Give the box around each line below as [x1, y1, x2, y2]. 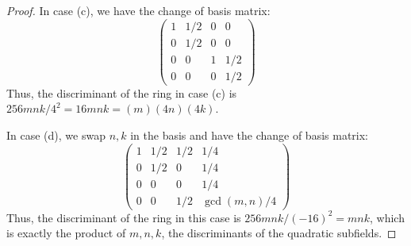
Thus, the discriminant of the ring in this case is [6, 209, 241, 225]
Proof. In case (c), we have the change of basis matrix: [6, 2, 271, 18]
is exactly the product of [6, 225, 126, 241]
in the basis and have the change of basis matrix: [130, 126, 369, 143]
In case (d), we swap [6, 126, 106, 143]
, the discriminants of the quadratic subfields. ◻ [161, 225, 397, 241]
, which [370, 209, 405, 225]
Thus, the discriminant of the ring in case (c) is [6, 84, 237, 101]
